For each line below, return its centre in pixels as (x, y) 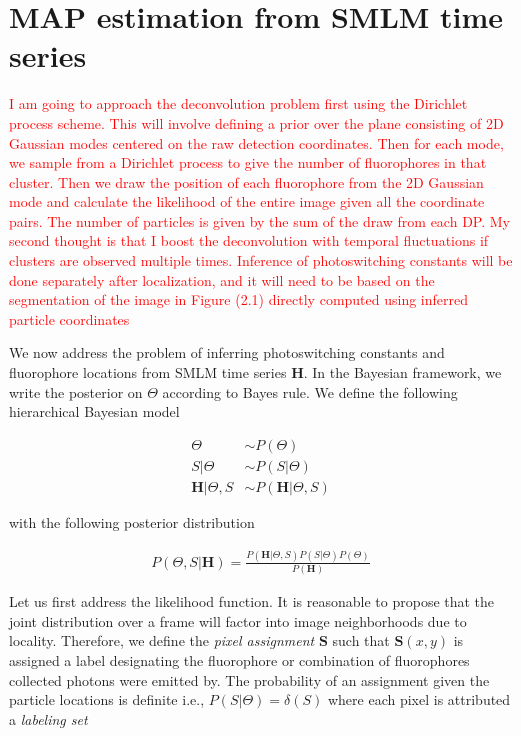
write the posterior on (76, 391)
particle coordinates (69, 318)
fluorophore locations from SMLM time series (148, 372)
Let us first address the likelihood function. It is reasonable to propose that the (252, 601)
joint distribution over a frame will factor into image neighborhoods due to (238, 620)
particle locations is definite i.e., (107, 699)
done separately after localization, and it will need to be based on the (222, 279)
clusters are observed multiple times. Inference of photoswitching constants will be (261, 260)
